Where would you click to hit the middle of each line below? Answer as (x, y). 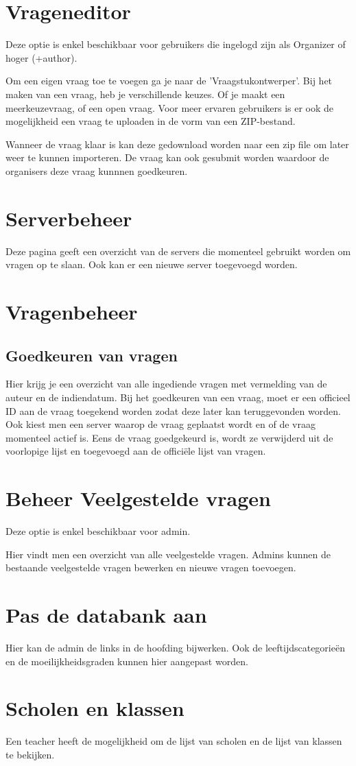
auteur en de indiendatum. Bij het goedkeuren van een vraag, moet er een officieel (178, 397)
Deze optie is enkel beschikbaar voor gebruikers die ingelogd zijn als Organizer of (176, 44)
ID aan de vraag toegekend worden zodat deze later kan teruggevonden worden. (173, 410)
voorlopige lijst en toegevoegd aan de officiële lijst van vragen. (136, 451)
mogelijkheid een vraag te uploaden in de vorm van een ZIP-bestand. (151, 121)
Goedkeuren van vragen (92, 355)
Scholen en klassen (95, 708)
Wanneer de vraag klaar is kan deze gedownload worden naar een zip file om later (177, 144)
